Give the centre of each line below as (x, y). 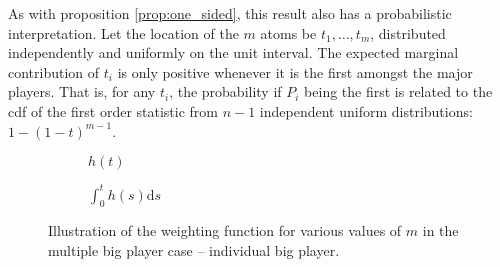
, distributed (408, 32)
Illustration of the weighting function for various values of (225, 230)
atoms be (288, 32)
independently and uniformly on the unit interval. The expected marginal (233, 52)
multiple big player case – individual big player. (194, 250)
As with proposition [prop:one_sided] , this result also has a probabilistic (230, 13)
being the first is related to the (398, 91)
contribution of (54, 71)
